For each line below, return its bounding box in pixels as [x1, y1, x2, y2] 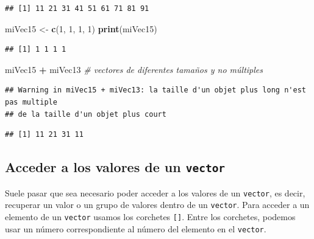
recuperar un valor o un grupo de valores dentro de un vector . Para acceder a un [5, 198, 310, 211]
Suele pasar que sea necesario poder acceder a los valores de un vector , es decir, [5, 186, 305, 199]
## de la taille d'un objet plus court [5, 109, 166, 119]
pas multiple [5, 97, 57, 106]
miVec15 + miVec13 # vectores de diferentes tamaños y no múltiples [5, 63, 263, 75]
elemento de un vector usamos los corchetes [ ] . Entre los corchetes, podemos [5, 210, 296, 223]
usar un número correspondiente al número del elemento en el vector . [5, 222, 266, 235]
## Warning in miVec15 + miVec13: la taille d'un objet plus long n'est [5, 86, 306, 95]
